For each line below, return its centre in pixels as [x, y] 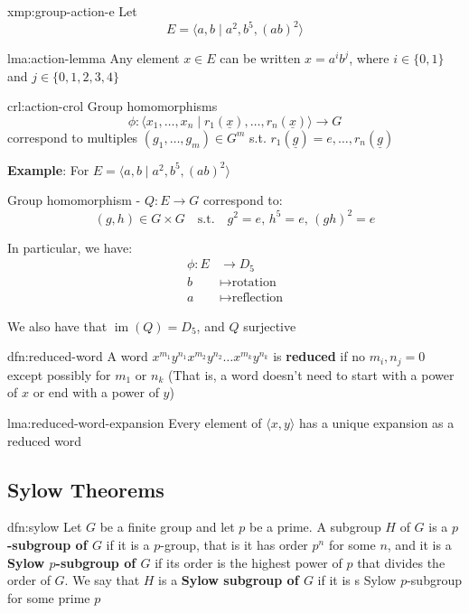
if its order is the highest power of [249, 562]
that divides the [401, 562]
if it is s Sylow [357, 580]
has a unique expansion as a [376, 422]
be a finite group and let [167, 527]
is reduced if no [319, 356]
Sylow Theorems [86, 489]
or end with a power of [96, 392]
